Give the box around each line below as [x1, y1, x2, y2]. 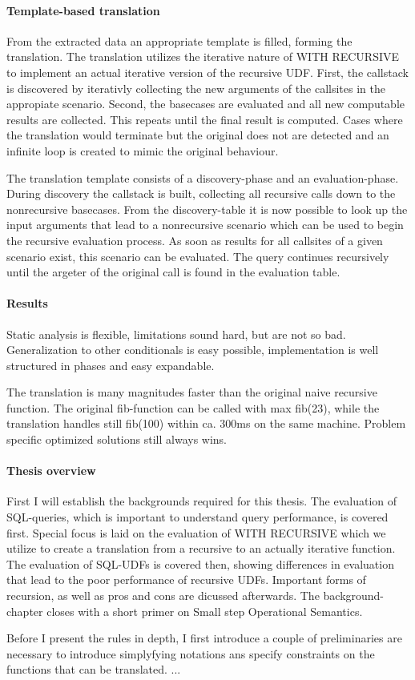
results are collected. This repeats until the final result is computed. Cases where [6, 111, 403, 127]
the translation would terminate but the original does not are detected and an [6, 127, 389, 143]
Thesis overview [6, 462, 96, 479]
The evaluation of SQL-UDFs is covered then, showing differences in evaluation [6, 555, 394, 572]
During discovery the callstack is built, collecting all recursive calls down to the [6, 185, 396, 202]
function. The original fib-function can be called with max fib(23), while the [6, 399, 380, 416]
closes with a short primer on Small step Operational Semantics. [46, 602, 363, 619]
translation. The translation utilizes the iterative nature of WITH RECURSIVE [6, 48, 400, 65]
